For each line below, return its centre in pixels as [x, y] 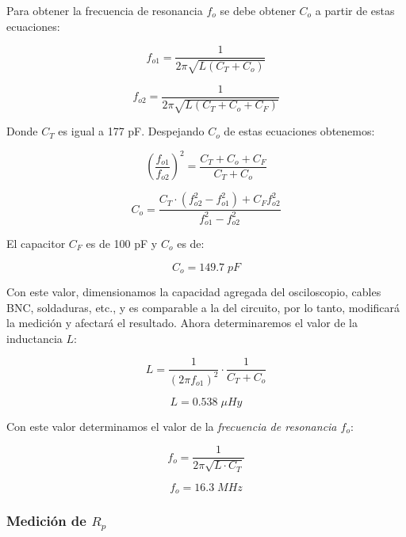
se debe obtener [258, 10]
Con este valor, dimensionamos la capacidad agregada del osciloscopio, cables [194, 292]
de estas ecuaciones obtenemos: [299, 131]
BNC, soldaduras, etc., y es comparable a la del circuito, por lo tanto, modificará [203, 307]
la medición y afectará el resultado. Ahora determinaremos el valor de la [182, 323]
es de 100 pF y [122, 244]
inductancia [34, 338]
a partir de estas [355, 10]
